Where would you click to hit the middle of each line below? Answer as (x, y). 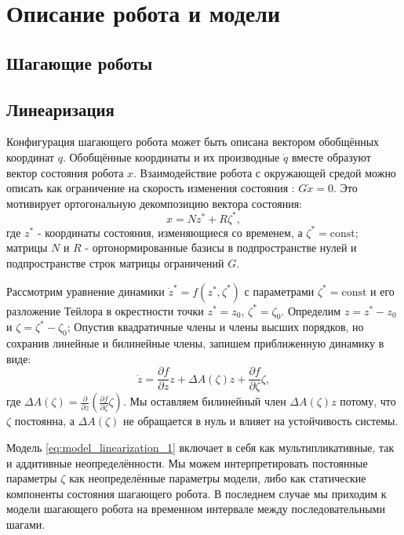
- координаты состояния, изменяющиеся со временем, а (170, 232)
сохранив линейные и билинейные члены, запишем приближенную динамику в (195, 343)
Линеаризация (60, 109)
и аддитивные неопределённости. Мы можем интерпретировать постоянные (187, 462)
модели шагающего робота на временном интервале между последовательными (196, 509)
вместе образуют (331, 156)
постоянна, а (44, 421)
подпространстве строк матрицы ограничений (115, 263)
